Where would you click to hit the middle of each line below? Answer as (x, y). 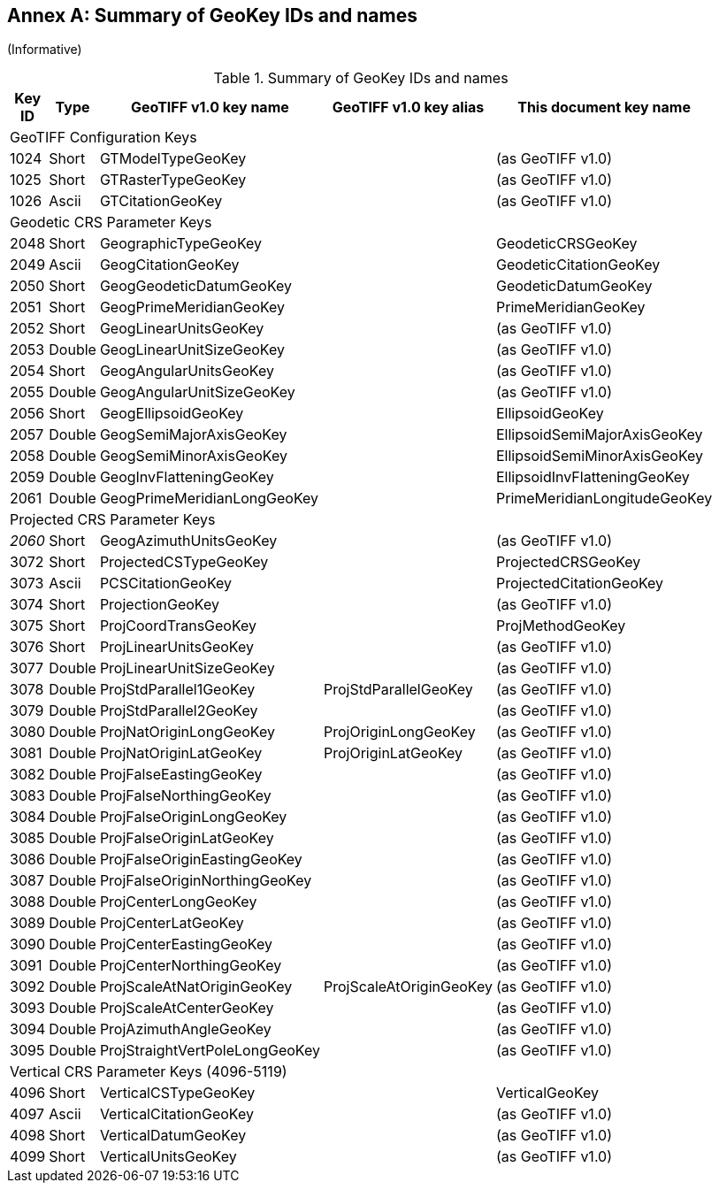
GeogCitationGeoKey (169, 265)
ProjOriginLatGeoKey (393, 753)
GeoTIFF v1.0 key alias (408, 107)
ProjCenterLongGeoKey (178, 902)
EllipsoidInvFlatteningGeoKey (593, 477)
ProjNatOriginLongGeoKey (187, 732)
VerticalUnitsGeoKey (168, 1157)
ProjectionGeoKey (159, 605)
